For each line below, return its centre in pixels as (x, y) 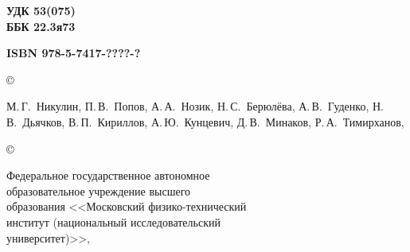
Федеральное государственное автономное (108, 175)
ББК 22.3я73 (41, 26)
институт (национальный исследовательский (113, 221)
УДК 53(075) (41, 10)
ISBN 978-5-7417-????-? (74, 53)
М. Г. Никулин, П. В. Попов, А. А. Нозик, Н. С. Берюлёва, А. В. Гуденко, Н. (195, 106)
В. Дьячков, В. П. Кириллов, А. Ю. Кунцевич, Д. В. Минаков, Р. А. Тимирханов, (205, 121)
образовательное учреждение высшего (99, 190)
